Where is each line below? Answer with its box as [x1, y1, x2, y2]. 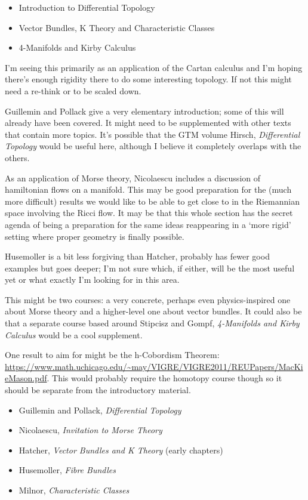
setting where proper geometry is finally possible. [5, 230, 184, 242]
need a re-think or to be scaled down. [5, 84, 141, 97]
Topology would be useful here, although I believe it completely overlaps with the [5, 140, 301, 152]
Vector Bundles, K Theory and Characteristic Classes [19, 21, 215, 33]
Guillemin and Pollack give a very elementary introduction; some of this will [5, 104, 284, 117]
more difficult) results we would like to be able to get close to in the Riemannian [5, 195, 300, 207]
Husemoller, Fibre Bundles [19, 464, 116, 476]
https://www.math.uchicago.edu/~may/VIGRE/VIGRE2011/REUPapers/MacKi [5, 360, 303, 372]
